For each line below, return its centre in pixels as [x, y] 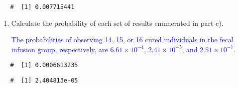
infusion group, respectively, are [60, 49]
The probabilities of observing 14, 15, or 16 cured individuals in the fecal [122, 40]
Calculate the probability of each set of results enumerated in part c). [117, 23]
